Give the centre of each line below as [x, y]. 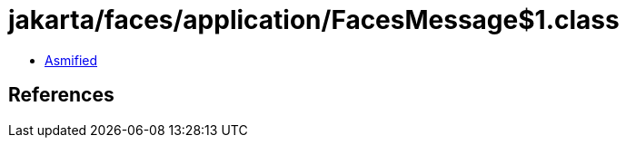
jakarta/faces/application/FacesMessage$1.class [314, 20]
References [61, 95]
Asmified [71, 60]
